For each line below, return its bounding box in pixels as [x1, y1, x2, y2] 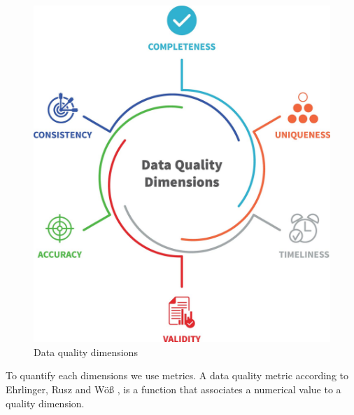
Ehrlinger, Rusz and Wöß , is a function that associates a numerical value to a [6, 382, 341, 397]
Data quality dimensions [34, 344, 138, 359]
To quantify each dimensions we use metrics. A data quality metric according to [6, 368, 348, 383]
